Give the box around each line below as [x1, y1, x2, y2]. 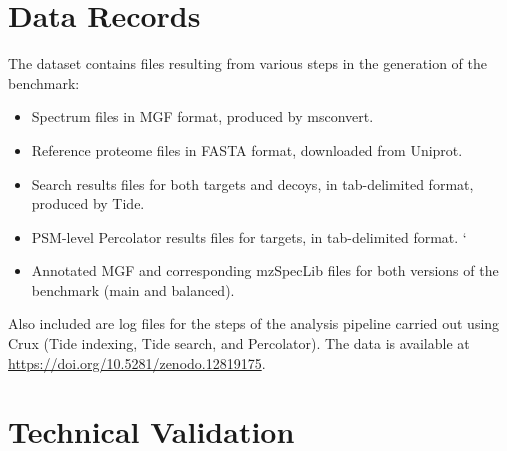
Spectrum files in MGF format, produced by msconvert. [31, 106, 374, 127]
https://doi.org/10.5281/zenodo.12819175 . [8, 352, 266, 373]
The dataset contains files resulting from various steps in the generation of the [8, 53, 488, 74]
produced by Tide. [31, 193, 145, 214]
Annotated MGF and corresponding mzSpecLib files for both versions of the [31, 260, 499, 281]
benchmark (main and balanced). [31, 279, 235, 300]
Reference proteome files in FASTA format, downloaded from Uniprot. [31, 139, 463, 160]
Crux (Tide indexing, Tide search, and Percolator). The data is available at [8, 333, 470, 354]
